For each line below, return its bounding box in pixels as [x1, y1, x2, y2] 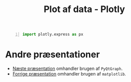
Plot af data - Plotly [43, 4, 125, 15]
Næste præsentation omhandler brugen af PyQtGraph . [12, 65, 123, 71]
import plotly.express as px [22, 32, 84, 37]
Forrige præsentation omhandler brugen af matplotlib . [12, 71, 126, 76]
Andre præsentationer [5, 49, 100, 60]
